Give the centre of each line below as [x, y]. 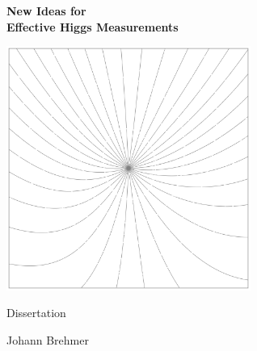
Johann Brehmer [48, 339]
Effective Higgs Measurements [93, 26]
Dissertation [36, 313]
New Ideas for [46, 10]
